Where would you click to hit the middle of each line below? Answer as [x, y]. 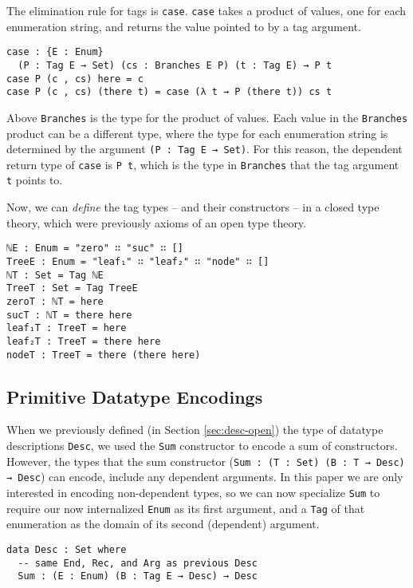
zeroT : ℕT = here [55, 301]
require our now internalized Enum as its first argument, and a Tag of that [186, 508]
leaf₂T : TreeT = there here [84, 341]
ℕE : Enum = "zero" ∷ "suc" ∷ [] [95, 249]
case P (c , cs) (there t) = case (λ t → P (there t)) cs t [169, 92]
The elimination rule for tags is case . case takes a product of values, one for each [206, 10]
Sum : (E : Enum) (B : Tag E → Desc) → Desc [138, 576]
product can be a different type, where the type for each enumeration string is [197, 133]
